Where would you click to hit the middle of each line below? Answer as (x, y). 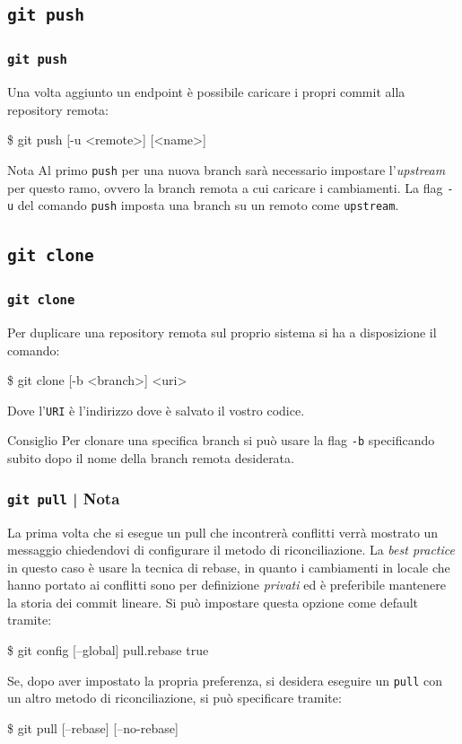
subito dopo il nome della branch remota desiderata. (151, 458)
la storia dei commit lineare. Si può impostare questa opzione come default (213, 602)
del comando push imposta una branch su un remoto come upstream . (208, 205)
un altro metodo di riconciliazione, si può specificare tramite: (174, 698)
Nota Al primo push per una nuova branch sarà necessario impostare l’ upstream (227, 169)
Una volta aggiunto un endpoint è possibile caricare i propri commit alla (206, 92)
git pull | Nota (64, 498)
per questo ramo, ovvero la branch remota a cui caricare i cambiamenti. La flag (225, 187)
